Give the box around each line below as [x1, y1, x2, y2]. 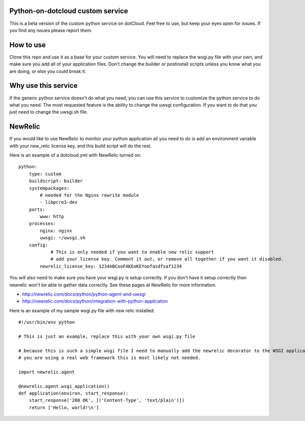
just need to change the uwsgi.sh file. [9, 109, 88, 115]
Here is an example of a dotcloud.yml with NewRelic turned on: [9, 152, 142, 158]
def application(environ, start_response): [18, 391, 129, 396]
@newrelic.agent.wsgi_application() [18, 383, 110, 389]
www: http [40, 214, 65, 219]
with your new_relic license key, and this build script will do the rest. [9, 143, 152, 149]
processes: [28, 221, 56, 226]
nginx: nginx [40, 228, 72, 234]
